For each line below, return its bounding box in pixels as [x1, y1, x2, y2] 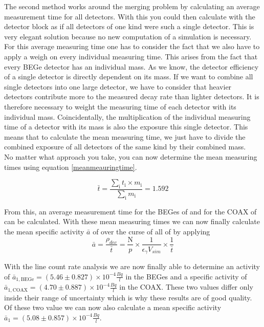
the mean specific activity [4, 226, 84, 236]
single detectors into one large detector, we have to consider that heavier [4, 81, 232, 92]
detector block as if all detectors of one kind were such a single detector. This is [4, 21, 254, 32]
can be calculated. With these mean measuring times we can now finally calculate [4, 216, 260, 227]
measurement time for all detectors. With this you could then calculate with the [4, 11, 255, 21]
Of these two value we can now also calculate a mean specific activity [4, 302, 222, 313]
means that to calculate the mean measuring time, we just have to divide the [4, 131, 246, 142]
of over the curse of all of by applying [93, 226, 210, 236]
